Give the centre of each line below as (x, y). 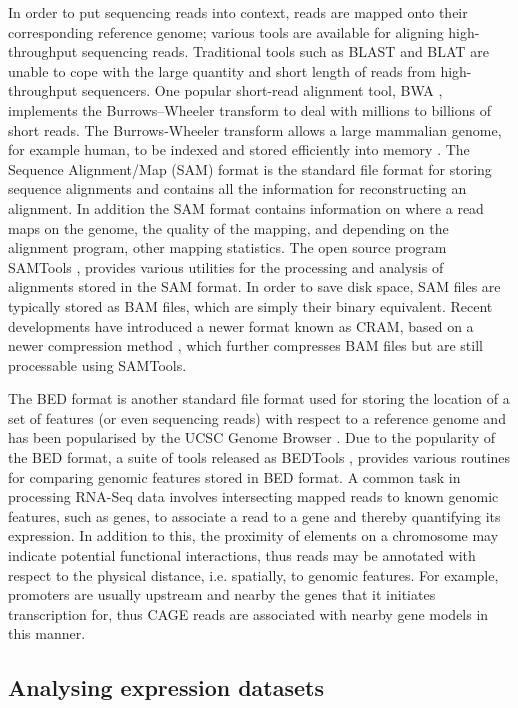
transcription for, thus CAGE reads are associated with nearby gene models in (248, 613)
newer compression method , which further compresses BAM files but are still (245, 345)
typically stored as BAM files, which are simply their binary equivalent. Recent (250, 305)
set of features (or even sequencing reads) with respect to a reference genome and (257, 417)
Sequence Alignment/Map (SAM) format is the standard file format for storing (250, 168)
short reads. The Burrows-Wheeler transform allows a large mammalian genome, (255, 129)
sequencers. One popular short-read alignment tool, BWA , (262, 90)
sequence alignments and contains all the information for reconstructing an (237, 188)
